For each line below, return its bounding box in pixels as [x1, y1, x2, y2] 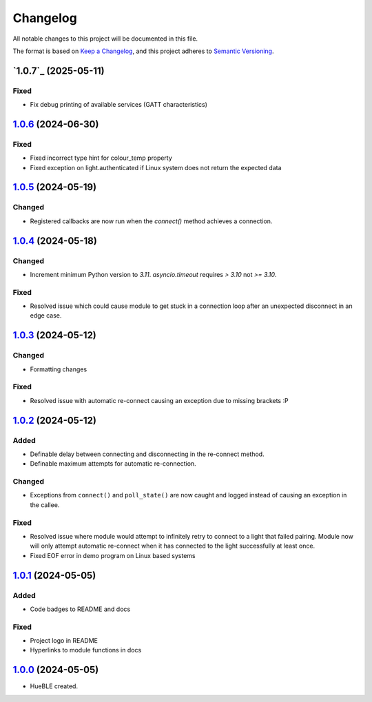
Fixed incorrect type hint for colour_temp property [30, 154, 172, 162]
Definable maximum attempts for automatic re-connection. [30, 460, 196, 468]
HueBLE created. [30, 682, 79, 690]
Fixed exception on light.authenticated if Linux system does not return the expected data [30, 163, 282, 172]
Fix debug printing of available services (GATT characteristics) [30, 101, 208, 109]
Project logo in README [30, 637, 98, 645]
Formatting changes [30, 365, 87, 373]
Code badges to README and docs [30, 605, 131, 613]
